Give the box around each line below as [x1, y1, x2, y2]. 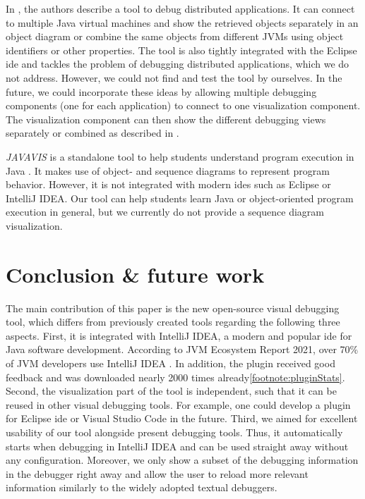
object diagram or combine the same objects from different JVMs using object [6, 29, 344, 44]
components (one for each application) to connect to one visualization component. [6, 98, 361, 113]
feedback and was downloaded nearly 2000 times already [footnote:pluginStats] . [6, 369, 345, 384]
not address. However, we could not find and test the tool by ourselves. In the [6, 70, 342, 85]
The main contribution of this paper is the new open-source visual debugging [6, 300, 340, 315]
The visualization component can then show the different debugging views [6, 111, 326, 126]
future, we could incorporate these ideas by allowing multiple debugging [6, 84, 317, 99]
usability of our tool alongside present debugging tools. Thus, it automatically [6, 424, 343, 439]
